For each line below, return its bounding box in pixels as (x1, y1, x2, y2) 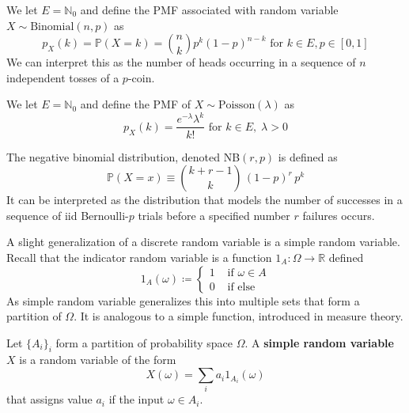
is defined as (278, 148, 338, 165)
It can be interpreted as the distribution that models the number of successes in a (6, 191, 403, 208)
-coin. (127, 69, 155, 85)
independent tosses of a (6, 69, 119, 85)
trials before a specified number (138, 206, 290, 223)
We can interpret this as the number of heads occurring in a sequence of (6, 54, 356, 70)
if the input (108, 391, 165, 407)
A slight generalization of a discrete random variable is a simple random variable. (6, 233, 400, 250)
